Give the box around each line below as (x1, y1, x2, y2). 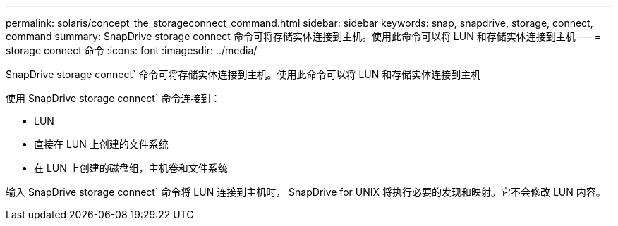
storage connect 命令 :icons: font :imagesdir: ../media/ (6, 44, 257, 56)
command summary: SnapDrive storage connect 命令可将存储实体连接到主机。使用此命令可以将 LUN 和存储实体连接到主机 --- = (6, 30, 602, 42)
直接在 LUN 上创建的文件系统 (34, 138, 169, 150)
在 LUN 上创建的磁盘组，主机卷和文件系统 (34, 162, 228, 174)
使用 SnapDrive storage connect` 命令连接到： (6, 92, 221, 104)
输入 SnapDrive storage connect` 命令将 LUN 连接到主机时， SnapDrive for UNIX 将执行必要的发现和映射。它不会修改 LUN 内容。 (6, 186, 606, 198)
